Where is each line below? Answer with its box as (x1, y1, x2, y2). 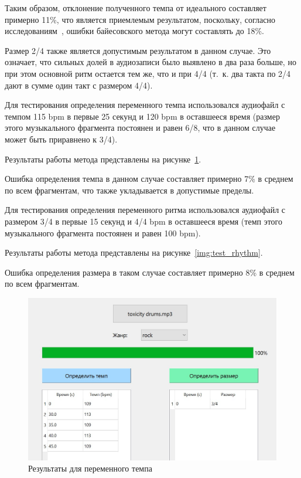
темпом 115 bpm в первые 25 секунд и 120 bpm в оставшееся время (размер (5, 110, 280, 122)
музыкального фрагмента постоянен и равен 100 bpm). (5, 226, 201, 239)
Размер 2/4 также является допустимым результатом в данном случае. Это (5, 44, 271, 56)
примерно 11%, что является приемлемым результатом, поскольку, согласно (5, 13, 275, 25)
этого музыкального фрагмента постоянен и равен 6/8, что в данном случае (5, 121, 276, 134)
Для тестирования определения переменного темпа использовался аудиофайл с (5, 99, 285, 111)
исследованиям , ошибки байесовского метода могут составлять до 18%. (5, 25, 265, 37)
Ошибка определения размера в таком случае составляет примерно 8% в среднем (5, 266, 295, 278)
